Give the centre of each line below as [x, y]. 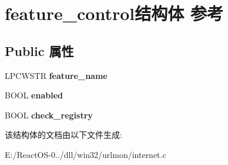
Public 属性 [39, 50]
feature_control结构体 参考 [114, 13]
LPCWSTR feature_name [56, 75]
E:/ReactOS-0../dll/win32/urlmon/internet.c [85, 154]
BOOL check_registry [49, 115]
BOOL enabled [34, 95]
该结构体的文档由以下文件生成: [63, 135]
